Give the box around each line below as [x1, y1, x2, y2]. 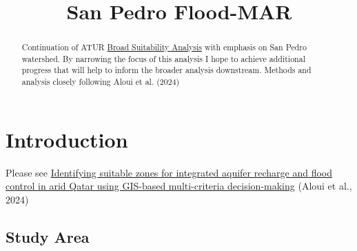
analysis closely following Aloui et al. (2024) [21, 76, 180, 88]
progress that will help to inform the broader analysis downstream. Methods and [21, 64, 312, 76]
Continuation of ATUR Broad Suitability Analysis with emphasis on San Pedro [21, 41, 307, 53]
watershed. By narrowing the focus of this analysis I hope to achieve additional [21, 52, 305, 64]
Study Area [6, 225, 90, 247]
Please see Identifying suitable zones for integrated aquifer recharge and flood [6, 165, 332, 179]
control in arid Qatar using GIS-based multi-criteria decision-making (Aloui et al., [6, 179, 352, 193]
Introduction [6, 125, 128, 153]
